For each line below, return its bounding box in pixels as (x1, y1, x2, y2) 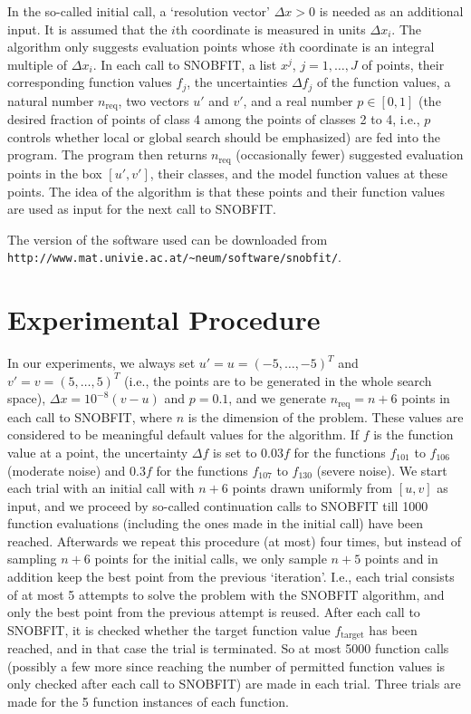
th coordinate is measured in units (175, 19, 366, 38)
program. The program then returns (7, 145, 207, 164)
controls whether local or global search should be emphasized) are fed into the (7, 127, 441, 146)
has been (369, 620, 418, 639)
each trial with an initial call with (7, 478, 195, 497)
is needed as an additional (319, 2, 464, 20)
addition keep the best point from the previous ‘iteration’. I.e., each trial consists (7, 567, 455, 586)
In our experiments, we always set (7, 353, 196, 372)
